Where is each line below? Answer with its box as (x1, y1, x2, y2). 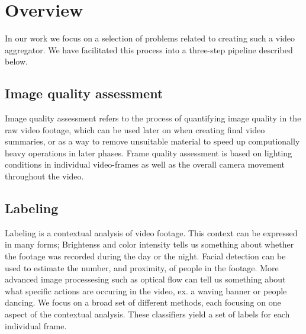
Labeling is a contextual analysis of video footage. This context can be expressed (5, 226, 298, 239)
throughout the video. (5, 170, 84, 182)
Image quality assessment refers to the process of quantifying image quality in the (5, 112, 301, 124)
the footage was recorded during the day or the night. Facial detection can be (5, 250, 286, 262)
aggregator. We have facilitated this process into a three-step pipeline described (5, 43, 293, 56)
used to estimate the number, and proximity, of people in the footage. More (5, 261, 279, 274)
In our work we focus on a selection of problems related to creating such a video (5, 32, 295, 44)
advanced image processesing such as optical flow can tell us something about (5, 273, 286, 285)
